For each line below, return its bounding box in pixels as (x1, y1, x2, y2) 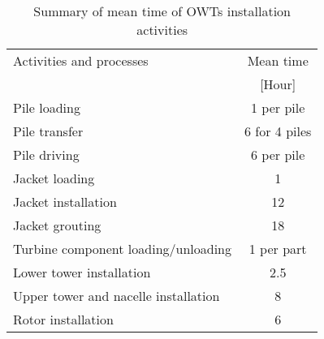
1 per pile (251, 98, 305, 117)
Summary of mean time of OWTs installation (33, 2, 292, 20)
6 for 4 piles (244, 122, 312, 140)
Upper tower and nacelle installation (13, 286, 220, 305)
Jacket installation (13, 192, 117, 211)
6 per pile (251, 145, 305, 164)
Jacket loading (13, 169, 95, 187)
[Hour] (260, 75, 296, 93)
